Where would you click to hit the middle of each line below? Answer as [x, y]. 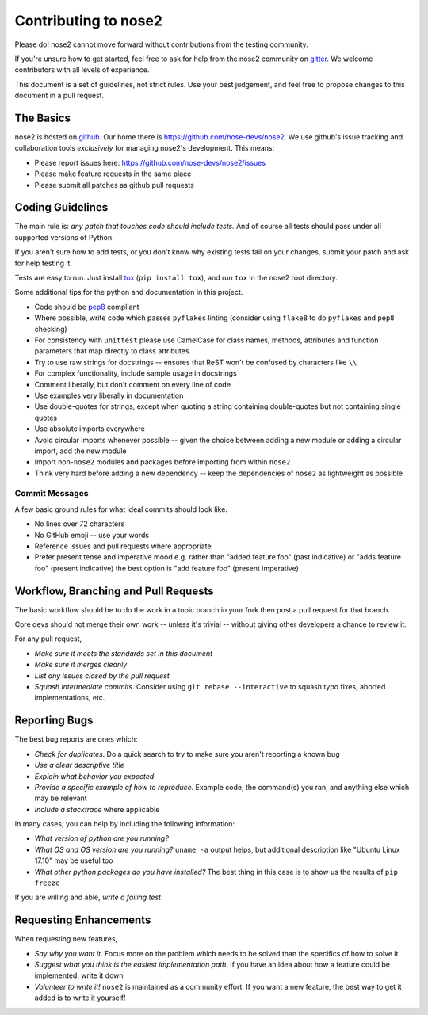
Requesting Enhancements [83, 920]
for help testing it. [44, 263]
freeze [47, 883]
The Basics [43, 118]
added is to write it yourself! [80, 998]
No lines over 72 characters [80, 524]
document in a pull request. [59, 96]
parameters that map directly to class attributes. [113, 351]
